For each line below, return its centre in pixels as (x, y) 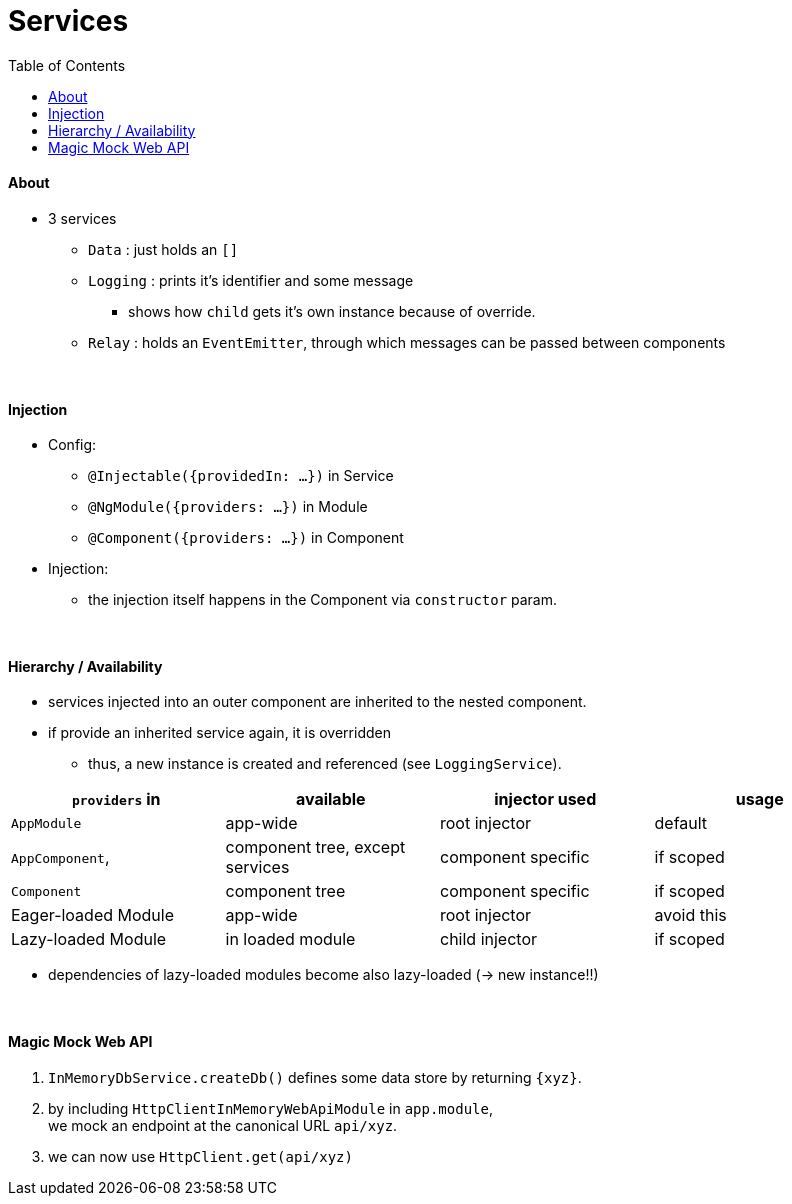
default (681, 823)
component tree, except (315, 847)
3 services (82, 218)
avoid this (690, 915)
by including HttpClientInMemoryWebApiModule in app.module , (270, 1108)
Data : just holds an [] (163, 249)
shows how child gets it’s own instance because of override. (332, 311)
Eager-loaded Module (93, 915)
